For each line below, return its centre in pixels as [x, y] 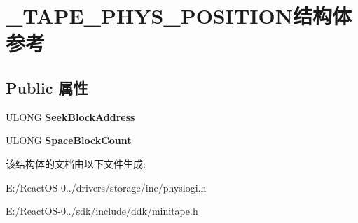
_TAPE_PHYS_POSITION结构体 [179, 16]
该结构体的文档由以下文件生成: [76, 163]
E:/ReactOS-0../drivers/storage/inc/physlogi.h [106, 187]
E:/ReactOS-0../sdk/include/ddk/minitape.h [102, 211]
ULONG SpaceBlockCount [69, 140]
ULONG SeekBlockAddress [70, 116]
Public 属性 [47, 87]
